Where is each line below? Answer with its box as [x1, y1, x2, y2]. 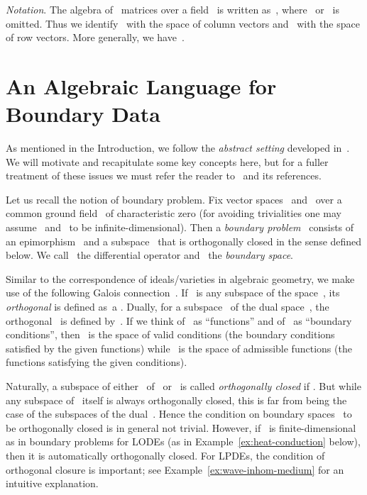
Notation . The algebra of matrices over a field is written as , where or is [6, 2, 339, 16]
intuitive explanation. [6, 476, 99, 491]
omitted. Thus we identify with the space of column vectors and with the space [6, 16, 360, 30]
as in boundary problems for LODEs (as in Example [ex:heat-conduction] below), [6, 434, 361, 449]
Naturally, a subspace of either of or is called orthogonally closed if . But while [6, 379, 361, 393]
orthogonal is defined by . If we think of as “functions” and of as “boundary [6, 313, 352, 328]
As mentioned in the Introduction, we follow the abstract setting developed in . [6, 140, 350, 155]
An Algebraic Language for [6, 71, 277, 100]
